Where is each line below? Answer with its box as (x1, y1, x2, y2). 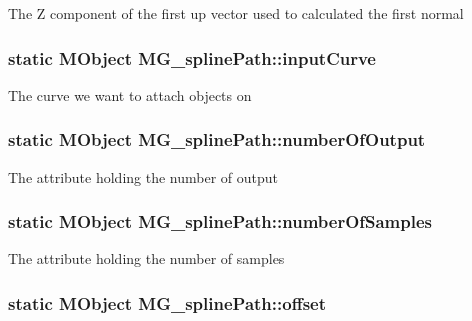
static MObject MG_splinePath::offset (8, 290, 327, 315)
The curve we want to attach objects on (8, 84, 252, 105)
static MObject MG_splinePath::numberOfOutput (8, 127, 426, 152)
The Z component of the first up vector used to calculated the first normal (8, 3, 464, 23)
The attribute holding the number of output (8, 166, 279, 187)
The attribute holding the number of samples (8, 248, 285, 269)
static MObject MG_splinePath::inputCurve (8, 45, 376, 70)
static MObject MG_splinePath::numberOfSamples (8, 209, 433, 234)
